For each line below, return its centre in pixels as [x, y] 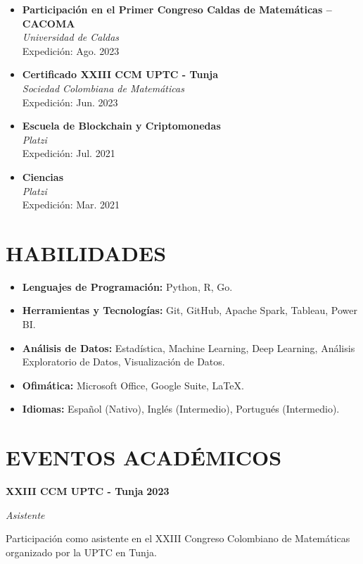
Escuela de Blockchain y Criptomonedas [121, 126]
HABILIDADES [86, 252]
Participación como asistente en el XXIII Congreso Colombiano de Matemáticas [178, 538]
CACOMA [49, 23]
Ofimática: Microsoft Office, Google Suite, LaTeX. [133, 385]
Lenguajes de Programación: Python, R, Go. [127, 286]
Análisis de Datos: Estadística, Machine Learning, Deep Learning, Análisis [189, 347]
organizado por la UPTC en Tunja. [81, 552]
